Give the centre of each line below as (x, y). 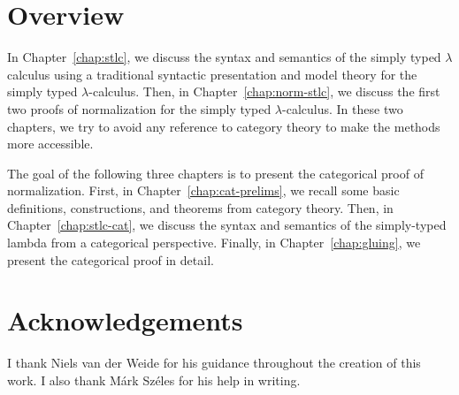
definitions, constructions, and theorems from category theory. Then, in (200, 207)
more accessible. (50, 144)
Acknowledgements (125, 320)
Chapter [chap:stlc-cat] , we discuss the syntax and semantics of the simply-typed (227, 225)
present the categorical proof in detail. (111, 259)
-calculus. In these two (343, 108)
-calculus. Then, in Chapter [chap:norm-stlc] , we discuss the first (264, 91)
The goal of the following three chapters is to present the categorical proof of (215, 173)
